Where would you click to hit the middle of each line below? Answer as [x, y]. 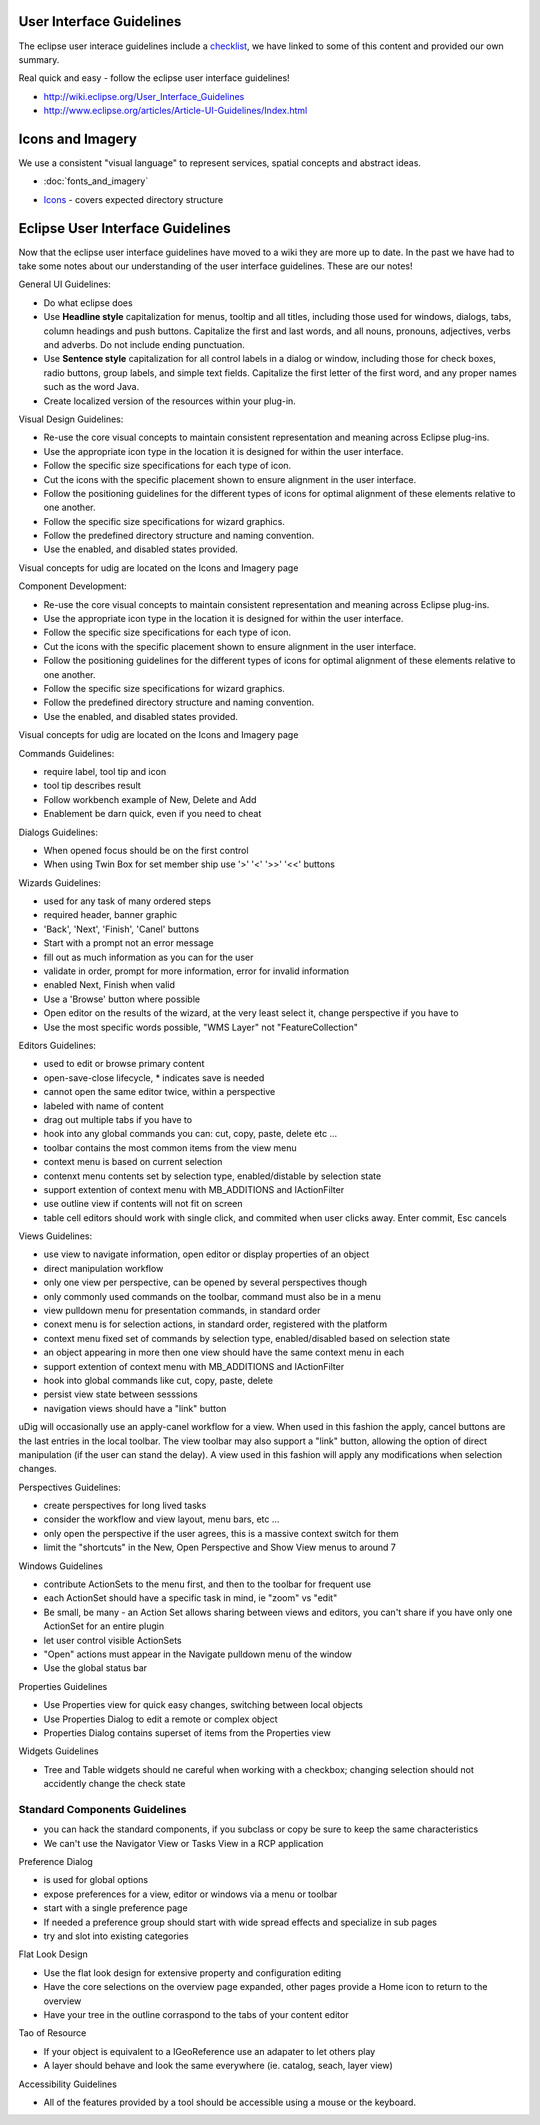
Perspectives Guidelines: [69, 1487]
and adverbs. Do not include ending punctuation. [144, 345]
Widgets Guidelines [58, 1751]
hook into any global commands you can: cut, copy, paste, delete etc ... [190, 1134]
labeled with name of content [103, 1106]
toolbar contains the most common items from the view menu [170, 1147]
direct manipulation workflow [103, 1268]
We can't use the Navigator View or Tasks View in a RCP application [183, 1843]
